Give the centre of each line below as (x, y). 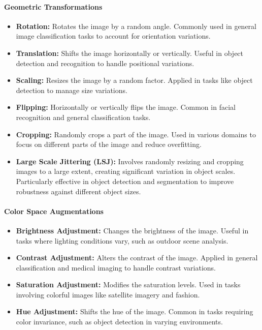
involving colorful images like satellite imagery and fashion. (108, 294)
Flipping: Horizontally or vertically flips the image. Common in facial (126, 107)
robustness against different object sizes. (78, 191)
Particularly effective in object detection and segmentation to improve (125, 181)
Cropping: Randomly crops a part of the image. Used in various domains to (136, 134)
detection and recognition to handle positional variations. (105, 63)
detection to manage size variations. (72, 90)
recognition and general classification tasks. (83, 117)
